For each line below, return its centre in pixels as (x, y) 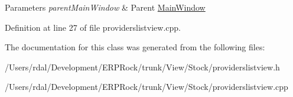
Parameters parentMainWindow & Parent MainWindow (105, 7)
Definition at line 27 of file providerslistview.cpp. (93, 27)
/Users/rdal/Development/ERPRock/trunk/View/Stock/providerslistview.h (142, 67)
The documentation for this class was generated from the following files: (135, 47)
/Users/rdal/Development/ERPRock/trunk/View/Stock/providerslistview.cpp (146, 87)
